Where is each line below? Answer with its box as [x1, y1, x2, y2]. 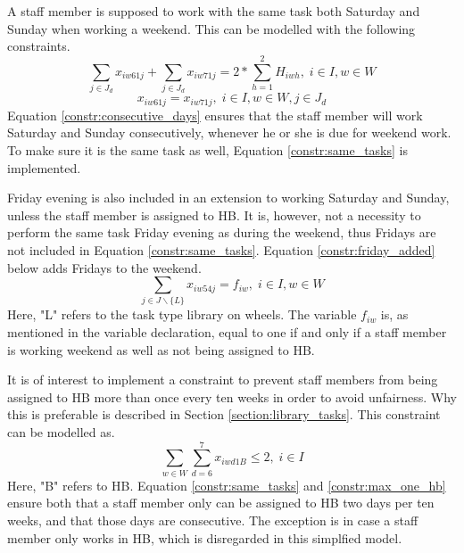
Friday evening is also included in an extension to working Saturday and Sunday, [7, 188, 450, 207]
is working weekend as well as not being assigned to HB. [7, 340, 315, 359]
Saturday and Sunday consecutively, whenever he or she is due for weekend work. [7, 123, 452, 142]
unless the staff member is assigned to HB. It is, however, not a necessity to [7, 205, 421, 224]
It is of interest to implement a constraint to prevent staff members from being [7, 370, 438, 389]
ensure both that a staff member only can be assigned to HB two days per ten [7, 493, 435, 512]
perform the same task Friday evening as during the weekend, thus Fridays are [7, 223, 436, 242]
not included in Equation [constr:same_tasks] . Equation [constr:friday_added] [7, 240, 435, 259]
